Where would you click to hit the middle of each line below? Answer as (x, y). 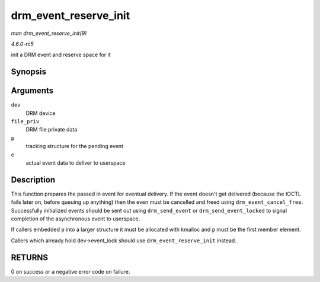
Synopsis (29, 72)
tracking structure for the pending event (75, 146)
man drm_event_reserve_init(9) (49, 33)
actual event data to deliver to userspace (76, 162)
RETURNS (30, 257)
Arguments (32, 91)
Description (33, 180)
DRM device (41, 113)
